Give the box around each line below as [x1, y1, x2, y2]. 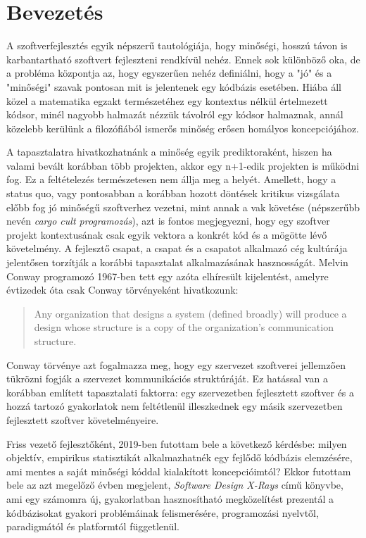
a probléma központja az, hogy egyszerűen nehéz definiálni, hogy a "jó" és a [6, 65, 332, 80]
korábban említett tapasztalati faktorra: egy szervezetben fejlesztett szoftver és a [6, 384, 355, 399]
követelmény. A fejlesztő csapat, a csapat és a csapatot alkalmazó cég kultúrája [6, 241, 348, 256]
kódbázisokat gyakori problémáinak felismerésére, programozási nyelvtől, [6, 505, 319, 520]
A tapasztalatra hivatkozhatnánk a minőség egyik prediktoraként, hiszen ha [6, 144, 332, 159]
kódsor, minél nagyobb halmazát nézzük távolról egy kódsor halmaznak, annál [6, 107, 343, 122]
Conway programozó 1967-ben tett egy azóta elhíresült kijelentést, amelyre [6, 268, 329, 283]
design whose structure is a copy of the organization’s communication [34, 320, 334, 334]
